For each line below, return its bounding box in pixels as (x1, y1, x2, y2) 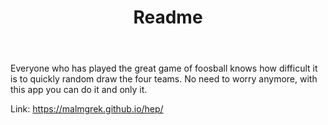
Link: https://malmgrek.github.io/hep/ (10, 103, 164, 115)
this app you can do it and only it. (10, 84, 148, 96)
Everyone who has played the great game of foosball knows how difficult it (10, 62, 318, 75)
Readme (133, 6, 203, 29)
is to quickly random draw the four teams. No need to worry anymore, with (10, 73, 318, 85)
